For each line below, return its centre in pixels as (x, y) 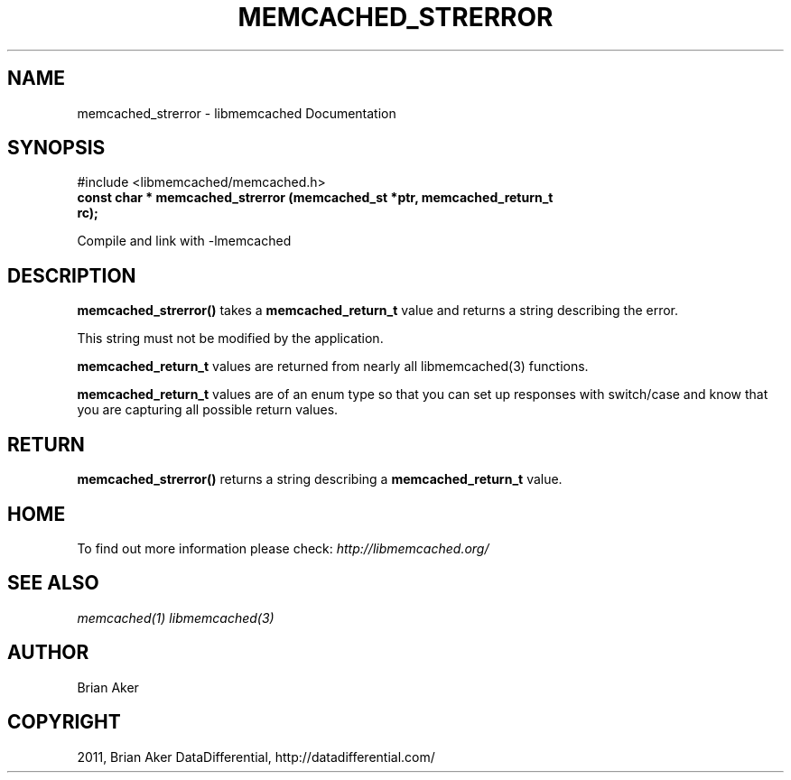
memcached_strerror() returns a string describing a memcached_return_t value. (320, 479)
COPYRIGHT (64, 722)
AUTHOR (48, 653)
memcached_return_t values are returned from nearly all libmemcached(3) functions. (333, 367)
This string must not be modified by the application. (230, 339)
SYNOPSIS (56, 148)
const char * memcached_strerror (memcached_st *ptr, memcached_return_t (315, 198)
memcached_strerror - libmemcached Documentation (237, 113)
